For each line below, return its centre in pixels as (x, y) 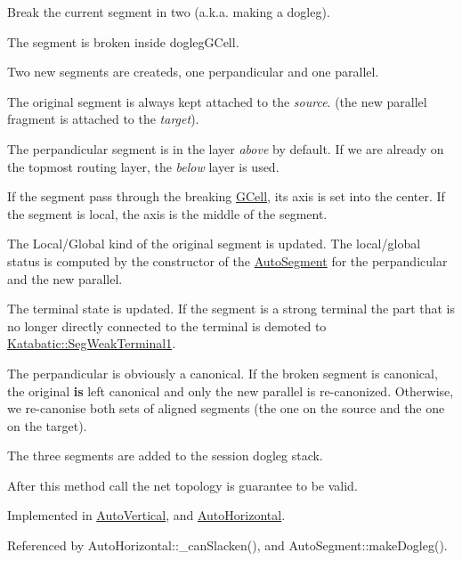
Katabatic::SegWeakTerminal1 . (92, 343)
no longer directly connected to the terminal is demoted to (167, 325)
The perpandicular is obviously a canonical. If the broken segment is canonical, (223, 373)
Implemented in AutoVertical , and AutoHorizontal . (146, 515)
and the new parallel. (65, 278)
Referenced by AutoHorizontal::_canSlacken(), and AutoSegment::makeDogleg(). (227, 545)
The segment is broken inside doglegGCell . (123, 41)
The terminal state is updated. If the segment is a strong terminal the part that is (231, 309)
